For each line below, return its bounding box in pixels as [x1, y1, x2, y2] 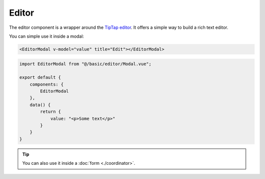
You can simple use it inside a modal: [9, 33, 84, 39]
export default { [19, 75, 61, 80]
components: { [29, 81, 64, 87]
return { [40, 109, 61, 114]
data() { [29, 102, 51, 108]
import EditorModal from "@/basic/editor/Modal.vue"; [19, 61, 152, 67]
